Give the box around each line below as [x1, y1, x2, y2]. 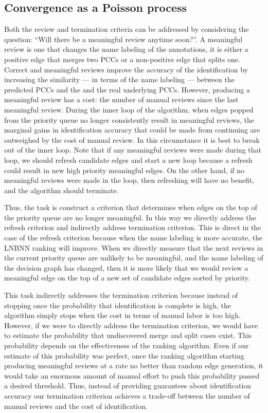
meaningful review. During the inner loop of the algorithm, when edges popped [4, 104, 254, 115]
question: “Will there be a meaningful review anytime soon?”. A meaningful [4, 33, 243, 44]
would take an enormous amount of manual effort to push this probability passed [4, 370, 260, 381]
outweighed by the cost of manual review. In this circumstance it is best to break [4, 134, 260, 145]
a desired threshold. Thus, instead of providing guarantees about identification [4, 380, 252, 391]
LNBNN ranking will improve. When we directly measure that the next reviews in [4, 242, 263, 253]
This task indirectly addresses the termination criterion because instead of [4, 290, 238, 301]
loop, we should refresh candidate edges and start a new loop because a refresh [4, 154, 253, 165]
